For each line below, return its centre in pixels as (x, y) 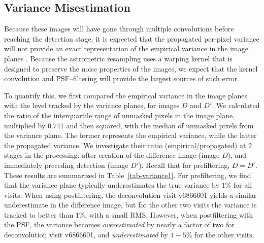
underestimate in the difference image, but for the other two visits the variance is (130, 205)
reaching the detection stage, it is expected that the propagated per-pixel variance (132, 38)
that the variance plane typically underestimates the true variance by (112, 185)
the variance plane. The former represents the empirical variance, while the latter (130, 135)
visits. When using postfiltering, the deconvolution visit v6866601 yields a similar (130, 195)
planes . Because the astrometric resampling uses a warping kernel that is (118, 58)
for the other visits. (224, 235)
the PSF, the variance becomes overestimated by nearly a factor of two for (119, 224)
